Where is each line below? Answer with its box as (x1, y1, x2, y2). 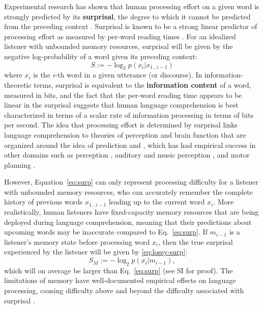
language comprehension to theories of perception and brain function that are (4, 129, 246, 140)
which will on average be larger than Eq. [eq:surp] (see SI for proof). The (4, 265, 233, 275)
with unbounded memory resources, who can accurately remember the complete (4, 186, 253, 197)
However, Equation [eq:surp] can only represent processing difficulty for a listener (4, 176, 258, 187)
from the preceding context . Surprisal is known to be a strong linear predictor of (4, 21, 257, 32)
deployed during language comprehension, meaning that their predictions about (4, 216, 252, 227)
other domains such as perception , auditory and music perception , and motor (4, 149, 250, 160)
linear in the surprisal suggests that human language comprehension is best (4, 99, 239, 110)
